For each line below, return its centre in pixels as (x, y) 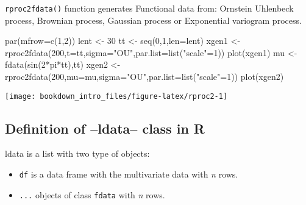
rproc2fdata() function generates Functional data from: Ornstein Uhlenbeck (149, 8)
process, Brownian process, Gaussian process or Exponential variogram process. (153, 20)
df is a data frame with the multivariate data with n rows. (129, 174)
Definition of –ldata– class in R (105, 128)
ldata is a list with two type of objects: (77, 153)
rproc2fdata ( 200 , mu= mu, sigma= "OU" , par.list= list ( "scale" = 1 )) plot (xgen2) (144, 77)
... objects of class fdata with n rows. (92, 194)
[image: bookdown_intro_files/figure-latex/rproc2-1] (116, 96)
